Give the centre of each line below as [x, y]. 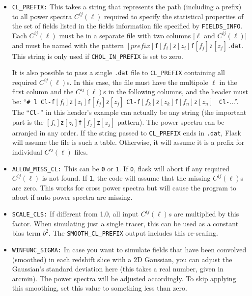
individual [27, 151]
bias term [26, 233]
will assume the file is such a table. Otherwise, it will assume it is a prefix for [128, 142]
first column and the [43, 92]
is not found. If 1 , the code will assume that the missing [126, 178]
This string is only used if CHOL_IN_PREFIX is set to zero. [98, 56]
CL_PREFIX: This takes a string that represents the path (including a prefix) [127, 6]
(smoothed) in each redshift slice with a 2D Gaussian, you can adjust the [122, 259]
